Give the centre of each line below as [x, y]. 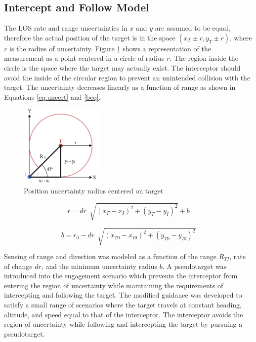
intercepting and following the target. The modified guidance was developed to [123, 295]
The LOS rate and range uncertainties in [66, 28]
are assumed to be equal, [192, 28]
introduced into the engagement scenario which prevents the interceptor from [121, 276]
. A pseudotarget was [194, 266]
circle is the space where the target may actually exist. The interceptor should [122, 67]
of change [18, 266]
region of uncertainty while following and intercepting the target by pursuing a [123, 324]
